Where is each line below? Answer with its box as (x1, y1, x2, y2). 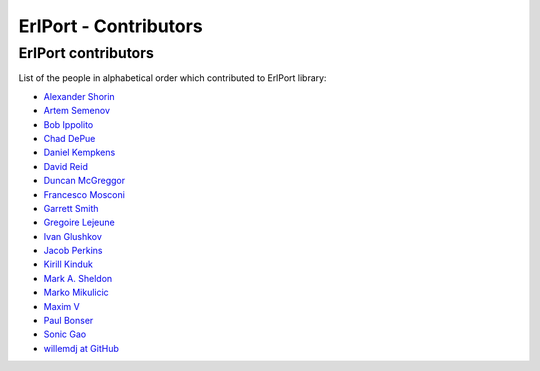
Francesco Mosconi (43, 188, 125, 200)
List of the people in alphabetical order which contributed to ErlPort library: (18, 72, 327, 84)
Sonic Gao (43, 328, 87, 340)
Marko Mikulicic (43, 286, 109, 299)
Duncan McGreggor (43, 175, 125, 187)
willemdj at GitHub (43, 342, 120, 354)
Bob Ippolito (43, 118, 94, 130)
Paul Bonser (43, 315, 94, 327)
